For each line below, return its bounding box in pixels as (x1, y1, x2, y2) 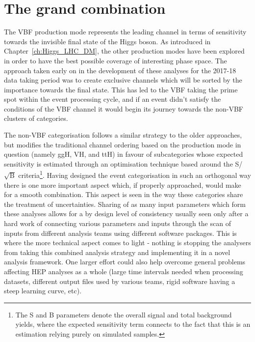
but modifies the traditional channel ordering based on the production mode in (4, 139, 241, 149)
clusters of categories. (4, 113, 68, 123)
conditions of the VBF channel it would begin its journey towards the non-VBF (4, 103, 243, 114)
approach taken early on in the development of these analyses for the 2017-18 (4, 65, 236, 75)
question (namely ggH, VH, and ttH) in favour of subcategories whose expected (4, 149, 243, 159)
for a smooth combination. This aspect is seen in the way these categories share (4, 189, 243, 199)
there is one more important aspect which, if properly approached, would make (4, 179, 241, 190)
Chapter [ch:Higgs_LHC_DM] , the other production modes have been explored (4, 46, 245, 56)
